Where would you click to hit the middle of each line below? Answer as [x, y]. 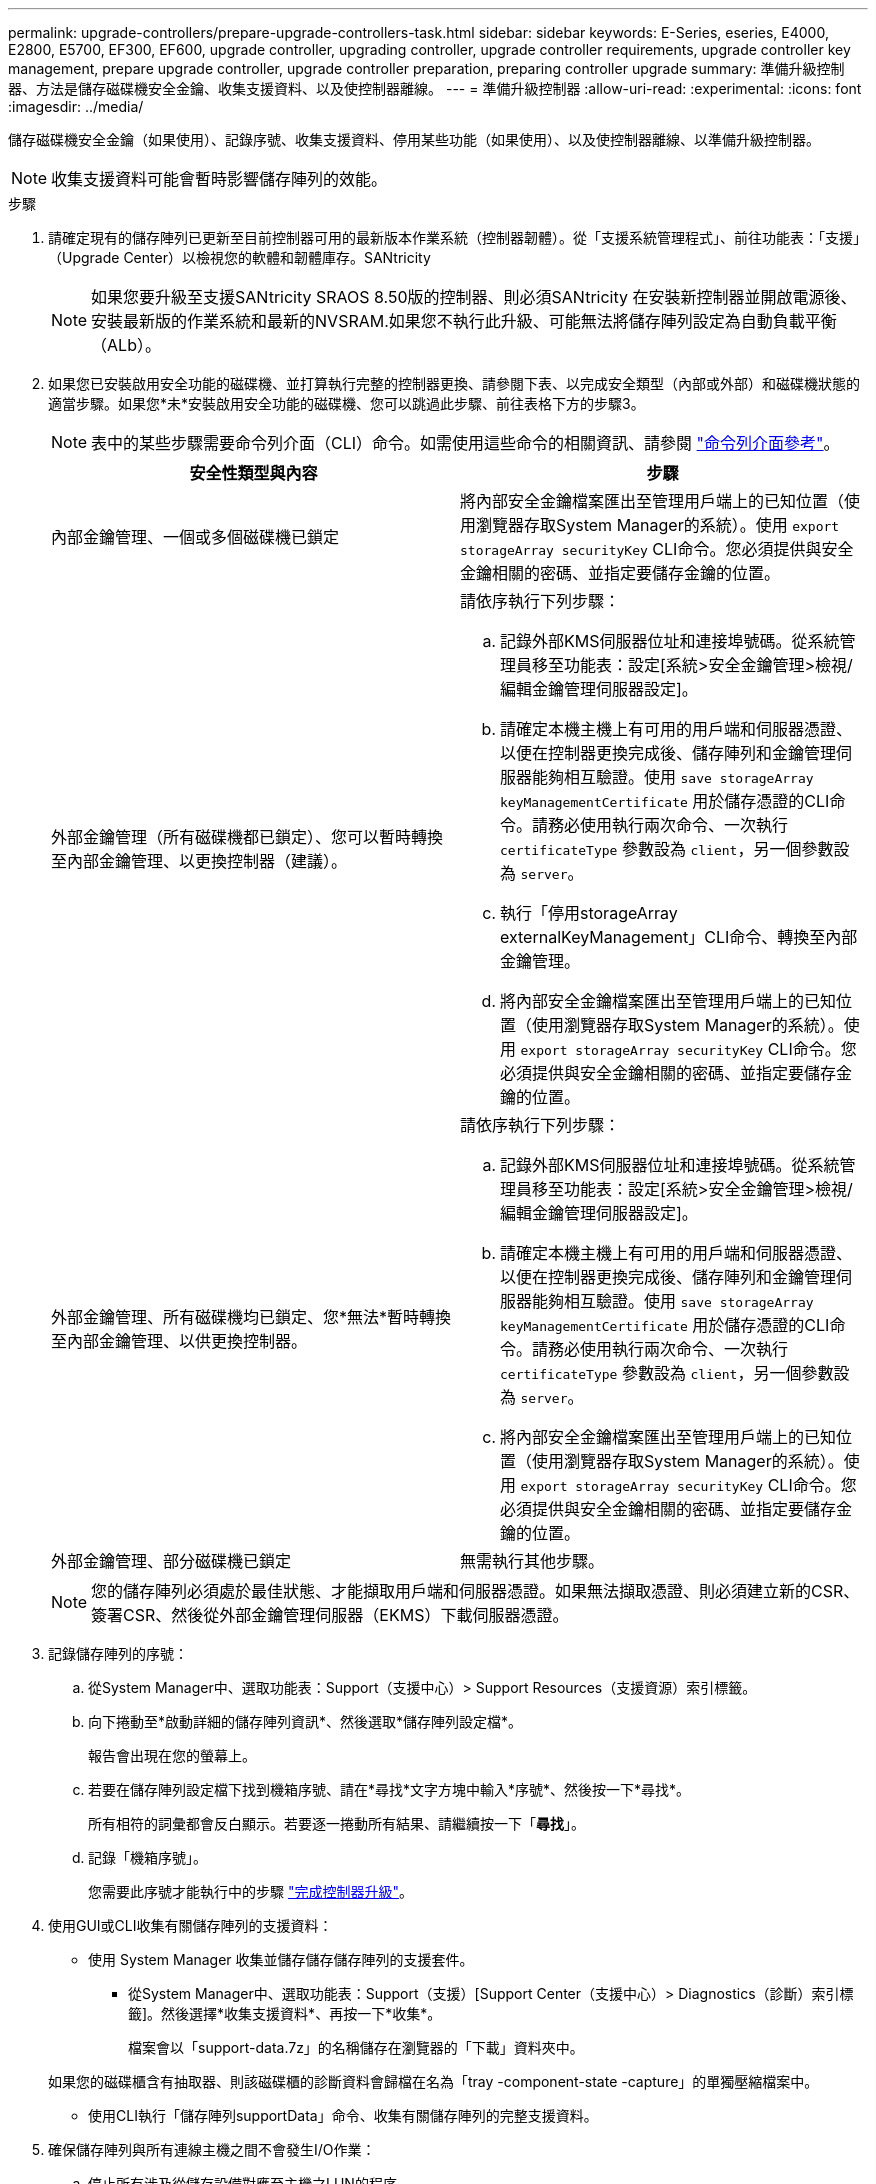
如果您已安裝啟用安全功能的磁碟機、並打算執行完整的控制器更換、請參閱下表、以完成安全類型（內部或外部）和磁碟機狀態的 [454, 383]
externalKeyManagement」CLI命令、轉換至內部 [679, 937]
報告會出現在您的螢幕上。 [172, 1755]
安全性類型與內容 [253, 473]
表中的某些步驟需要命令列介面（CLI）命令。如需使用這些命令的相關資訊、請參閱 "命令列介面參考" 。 [465, 443]
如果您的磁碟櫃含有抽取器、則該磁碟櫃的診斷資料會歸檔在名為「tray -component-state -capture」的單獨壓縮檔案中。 [433, 2081]
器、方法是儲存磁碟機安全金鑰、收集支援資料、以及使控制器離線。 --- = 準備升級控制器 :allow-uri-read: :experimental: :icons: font [435, 88]
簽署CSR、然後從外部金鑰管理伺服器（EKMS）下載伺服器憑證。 [330, 1615]
